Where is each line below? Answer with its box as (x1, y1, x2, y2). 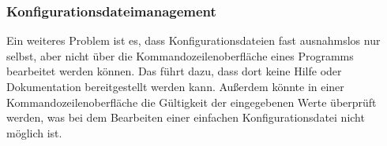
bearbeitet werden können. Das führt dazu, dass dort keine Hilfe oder (6, 63, 342, 79)
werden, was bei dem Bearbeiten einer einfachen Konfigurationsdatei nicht (6, 109, 365, 126)
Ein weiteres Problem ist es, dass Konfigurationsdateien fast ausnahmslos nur (6, 32, 381, 49)
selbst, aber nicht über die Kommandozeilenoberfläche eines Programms (6, 47, 354, 64)
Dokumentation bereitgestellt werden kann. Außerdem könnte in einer (6, 78, 344, 94)
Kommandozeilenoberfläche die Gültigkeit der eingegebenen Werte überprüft (6, 93, 377, 110)
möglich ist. (6, 124, 62, 141)
